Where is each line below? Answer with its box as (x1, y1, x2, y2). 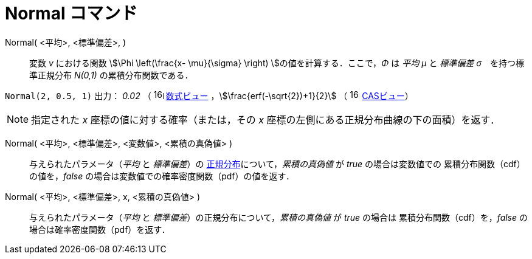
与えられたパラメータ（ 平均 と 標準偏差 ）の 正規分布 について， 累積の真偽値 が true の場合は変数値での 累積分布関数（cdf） (29, 158, 525, 169)
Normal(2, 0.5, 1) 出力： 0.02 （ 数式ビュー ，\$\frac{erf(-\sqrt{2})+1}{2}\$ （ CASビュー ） (5, 90, 413, 101)
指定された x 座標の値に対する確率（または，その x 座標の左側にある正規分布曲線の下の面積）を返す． (31, 113, 500, 126)
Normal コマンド (5, 3, 138, 24)
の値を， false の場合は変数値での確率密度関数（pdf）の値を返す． (29, 170, 294, 181)
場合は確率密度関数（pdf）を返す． (29, 224, 170, 235)
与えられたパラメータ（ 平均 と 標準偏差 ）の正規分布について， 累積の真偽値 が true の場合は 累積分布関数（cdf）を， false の (29, 212, 528, 223)
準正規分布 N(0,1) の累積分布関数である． (29, 69, 193, 80)
